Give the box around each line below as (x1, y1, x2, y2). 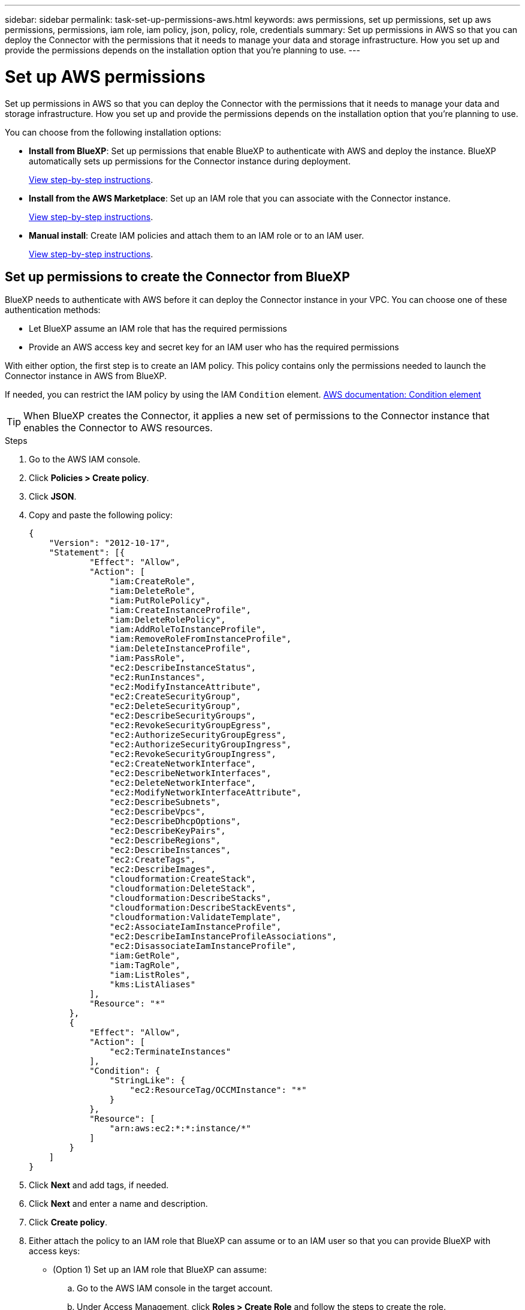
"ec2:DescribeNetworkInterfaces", (109, 768, 271, 779)
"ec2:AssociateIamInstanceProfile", (109, 922, 282, 932)
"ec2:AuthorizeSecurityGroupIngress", (109, 740, 292, 750)
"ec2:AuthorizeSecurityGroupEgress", (109, 730, 286, 740)
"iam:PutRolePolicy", (109, 596, 211, 606)
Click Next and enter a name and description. (29, 1198, 208, 1209)
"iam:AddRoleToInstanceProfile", (109, 624, 267, 635)
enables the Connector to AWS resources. (23, 422, 213, 434)
